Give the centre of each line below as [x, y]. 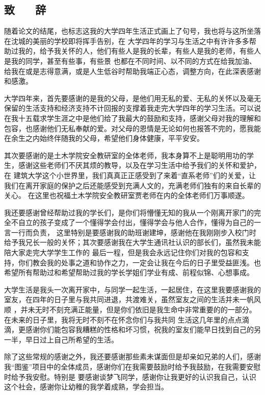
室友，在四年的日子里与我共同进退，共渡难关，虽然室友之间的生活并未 [122, 299]
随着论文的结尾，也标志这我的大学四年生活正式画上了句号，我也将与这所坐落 [132, 31]
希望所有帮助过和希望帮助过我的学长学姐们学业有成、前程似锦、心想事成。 [129, 272]
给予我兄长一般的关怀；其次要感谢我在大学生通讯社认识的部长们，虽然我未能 [132, 242]
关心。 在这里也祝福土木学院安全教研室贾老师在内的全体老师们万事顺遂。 [127, 195]
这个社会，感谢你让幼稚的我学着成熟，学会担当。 [86, 387]
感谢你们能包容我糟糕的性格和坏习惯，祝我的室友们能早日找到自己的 [139, 329]
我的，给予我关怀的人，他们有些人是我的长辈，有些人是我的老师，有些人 [139, 51]
